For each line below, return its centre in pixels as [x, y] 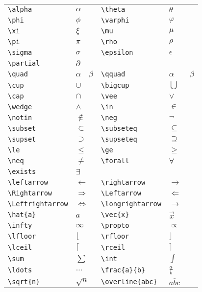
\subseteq [119, 128]
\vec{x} [115, 215]
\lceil [20, 247]
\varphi [115, 20]
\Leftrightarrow [38, 204]
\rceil [113, 247]
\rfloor [115, 236]
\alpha [20, 9]
